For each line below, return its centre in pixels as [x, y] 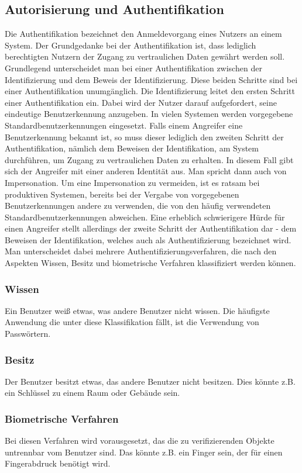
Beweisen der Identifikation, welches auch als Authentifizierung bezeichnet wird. [148, 239]
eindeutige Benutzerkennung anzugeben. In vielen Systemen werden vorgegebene [149, 114]
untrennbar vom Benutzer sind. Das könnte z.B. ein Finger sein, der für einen [144, 452]
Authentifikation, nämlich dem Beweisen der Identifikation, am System [132, 148]
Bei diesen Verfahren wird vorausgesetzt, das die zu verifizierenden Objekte [140, 441]
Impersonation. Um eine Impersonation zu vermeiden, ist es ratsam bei [132, 182]
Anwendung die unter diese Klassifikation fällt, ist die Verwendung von [132, 322]
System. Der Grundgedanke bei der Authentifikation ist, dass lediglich [131, 45]
